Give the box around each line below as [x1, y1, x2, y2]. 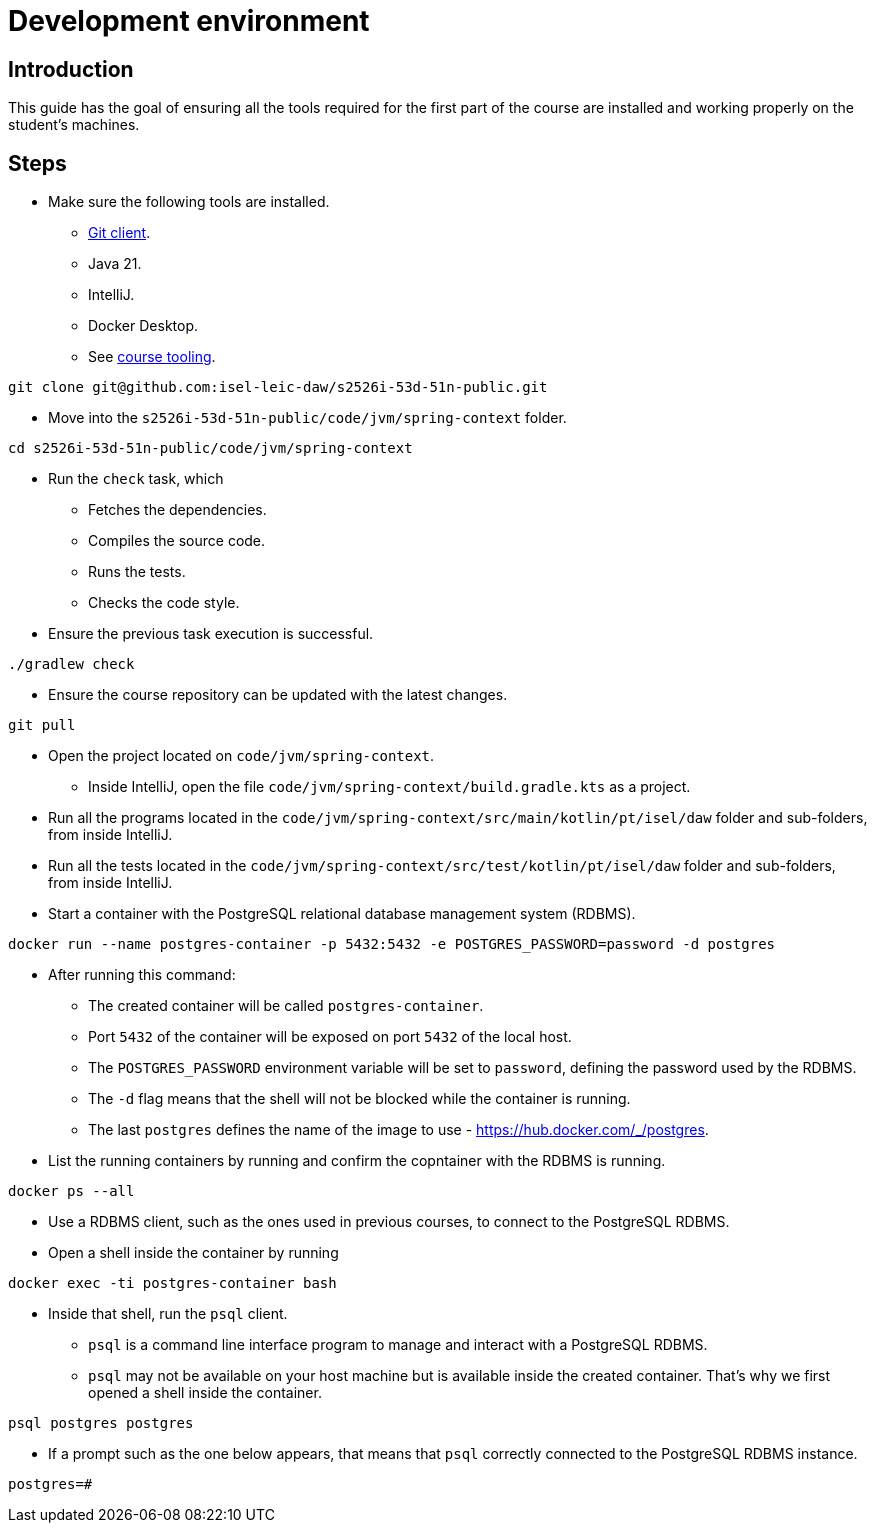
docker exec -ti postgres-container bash [8, 1275, 337, 1292]
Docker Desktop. [88, 317, 199, 335]
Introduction [8, 56, 134, 82]
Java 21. [88, 255, 142, 273]
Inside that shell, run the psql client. [48, 1305, 288, 1323]
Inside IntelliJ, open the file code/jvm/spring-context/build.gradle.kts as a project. [88, 778, 691, 796]
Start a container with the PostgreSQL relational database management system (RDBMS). [48, 905, 636, 923]
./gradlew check [8, 656, 135, 673]
